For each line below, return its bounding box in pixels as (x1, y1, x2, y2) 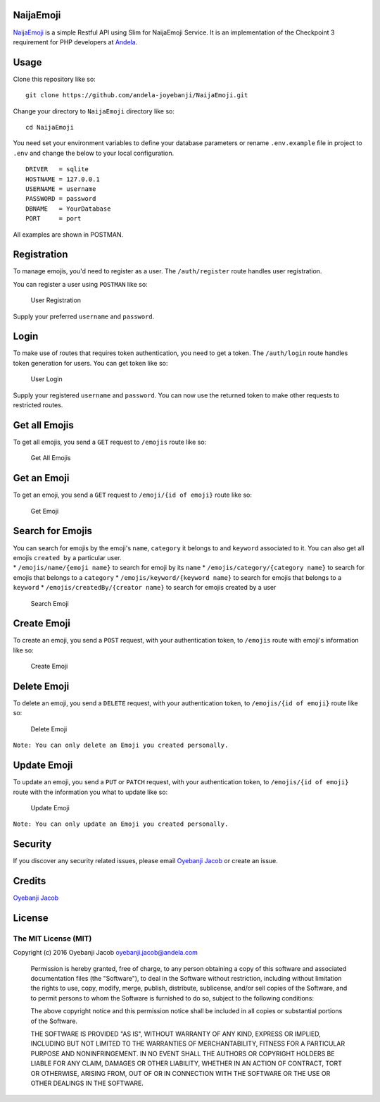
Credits (13, 875, 46, 887)
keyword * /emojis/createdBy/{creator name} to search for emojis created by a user (13, 583, 277, 592)
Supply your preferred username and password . (13, 312, 155, 321)
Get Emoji (30, 507, 59, 515)
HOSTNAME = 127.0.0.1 (25, 175, 100, 183)
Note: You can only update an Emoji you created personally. (13, 820, 229, 828)
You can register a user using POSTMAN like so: (13, 280, 148, 288)
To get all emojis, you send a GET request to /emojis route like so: (13, 438, 207, 446)
